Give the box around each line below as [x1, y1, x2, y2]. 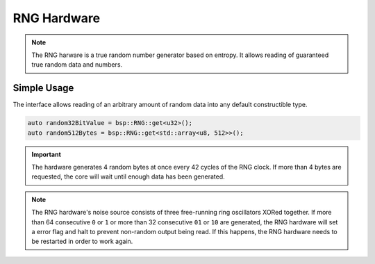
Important [31, 150, 62, 158]
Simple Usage [12, 82, 74, 94]
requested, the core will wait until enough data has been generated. [31, 172, 225, 181]
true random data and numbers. [31, 60, 123, 69]
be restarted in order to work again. [31, 237, 133, 246]
